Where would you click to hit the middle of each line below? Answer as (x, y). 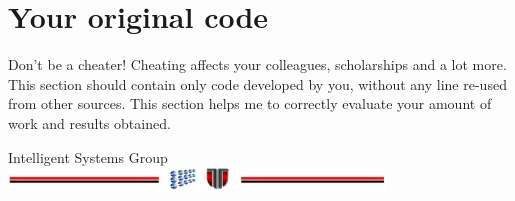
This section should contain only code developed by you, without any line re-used (257, 83)
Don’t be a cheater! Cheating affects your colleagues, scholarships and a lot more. (257, 64)
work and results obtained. (89, 122)
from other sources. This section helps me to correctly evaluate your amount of (250, 103)
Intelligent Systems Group (88, 156)
